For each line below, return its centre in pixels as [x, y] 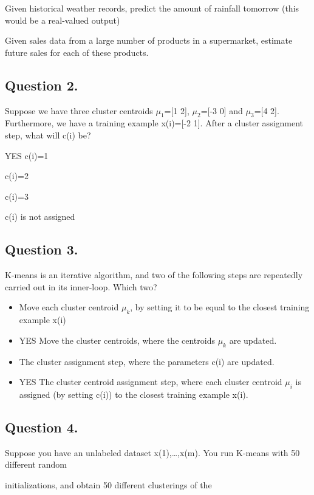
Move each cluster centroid [69, 307]
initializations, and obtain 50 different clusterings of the [108, 484]
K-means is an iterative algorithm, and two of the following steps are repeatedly [154, 275]
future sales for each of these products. [77, 52]
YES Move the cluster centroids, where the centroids [117, 340]
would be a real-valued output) [63, 20]
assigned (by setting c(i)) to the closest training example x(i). [134, 394]
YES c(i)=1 [27, 155]
